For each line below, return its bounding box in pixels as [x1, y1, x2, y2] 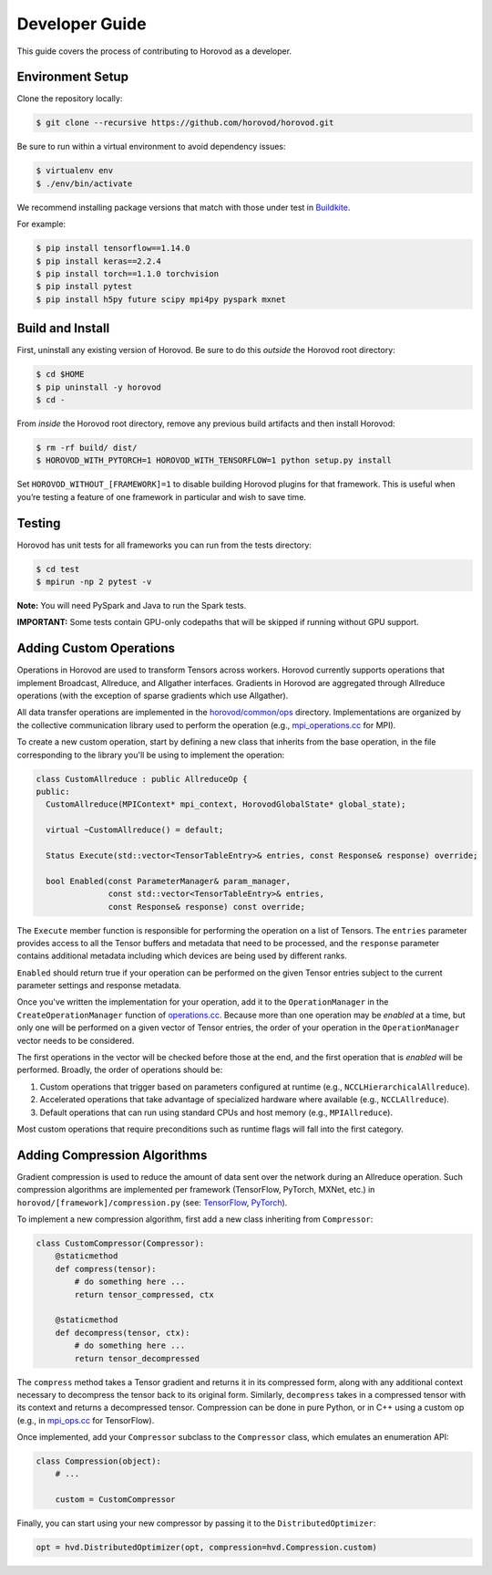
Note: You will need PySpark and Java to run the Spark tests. [16, 600, 247, 610]
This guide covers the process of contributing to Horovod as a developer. [16, 46, 292, 57]
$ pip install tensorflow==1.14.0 [36, 243, 190, 254]
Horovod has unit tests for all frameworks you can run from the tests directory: [16, 539, 312, 550]
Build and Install [16, 320, 110, 337]
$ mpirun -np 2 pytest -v [36, 577, 152, 587]
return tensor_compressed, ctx [74, 1289, 214, 1299]
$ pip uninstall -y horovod [36, 381, 161, 392]
